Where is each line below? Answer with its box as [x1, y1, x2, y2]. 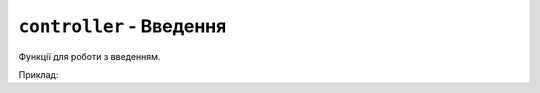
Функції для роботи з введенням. [18, 50, 161, 62]
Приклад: [18, 68, 59, 80]
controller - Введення [18, 15, 227, 37]
